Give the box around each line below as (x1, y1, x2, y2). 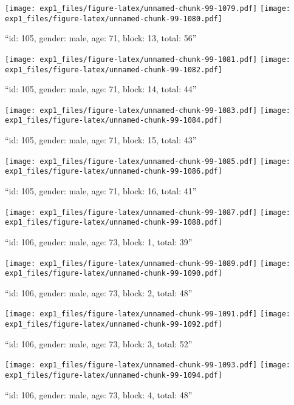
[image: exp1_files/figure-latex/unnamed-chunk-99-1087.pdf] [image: (5, 208, 291, 217)
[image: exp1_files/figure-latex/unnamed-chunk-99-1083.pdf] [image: (5, 106, 291, 115)
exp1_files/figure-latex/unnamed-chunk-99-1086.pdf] (5, 167, 222, 176)
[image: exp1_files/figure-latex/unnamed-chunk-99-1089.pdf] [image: (5, 259, 291, 268)
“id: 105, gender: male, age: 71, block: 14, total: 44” (5, 83, 197, 95)
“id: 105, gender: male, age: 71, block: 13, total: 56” (5, 32, 197, 44)
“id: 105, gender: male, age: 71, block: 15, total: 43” (5, 134, 197, 146)
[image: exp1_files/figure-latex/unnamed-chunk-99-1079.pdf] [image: (5, 4, 291, 13)
